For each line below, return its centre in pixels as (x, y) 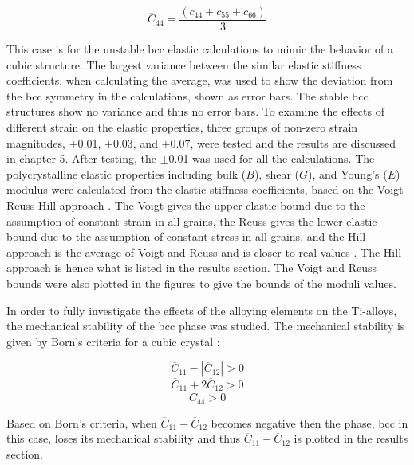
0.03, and (135, 142)
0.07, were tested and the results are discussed (283, 142)
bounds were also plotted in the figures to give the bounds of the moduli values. (201, 283)
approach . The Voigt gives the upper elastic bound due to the (212, 205)
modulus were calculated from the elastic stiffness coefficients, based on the (190, 189)
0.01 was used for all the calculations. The (272, 158)
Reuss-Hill (32, 205)
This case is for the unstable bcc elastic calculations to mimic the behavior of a (200, 49)
